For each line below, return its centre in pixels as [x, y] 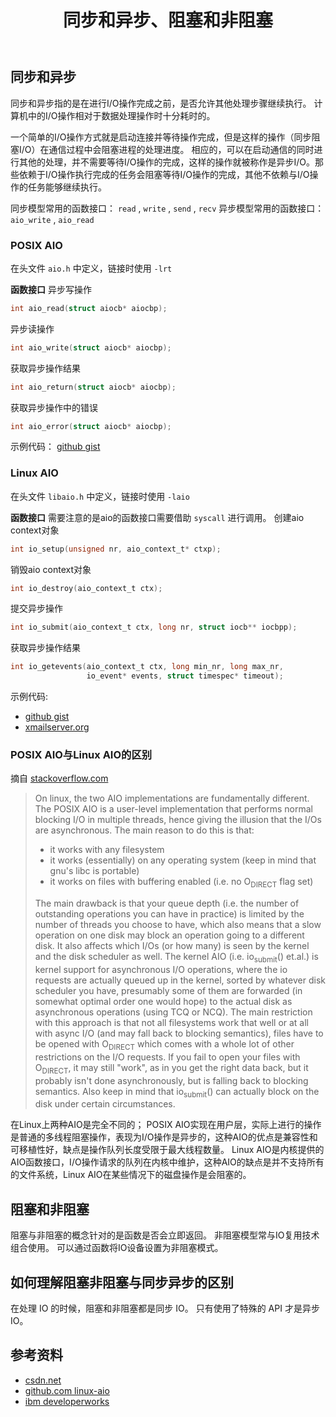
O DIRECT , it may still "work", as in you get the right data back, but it [171, 1068]
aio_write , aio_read [52, 219]
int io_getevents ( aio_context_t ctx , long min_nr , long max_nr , [147, 667]
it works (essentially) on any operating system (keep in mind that [183, 860]
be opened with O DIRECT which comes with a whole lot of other [164, 1044]
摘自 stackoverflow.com [59, 778]
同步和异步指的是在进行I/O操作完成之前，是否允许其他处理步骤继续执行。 [161, 103]
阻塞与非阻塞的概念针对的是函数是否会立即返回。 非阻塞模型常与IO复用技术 [165, 1235]
